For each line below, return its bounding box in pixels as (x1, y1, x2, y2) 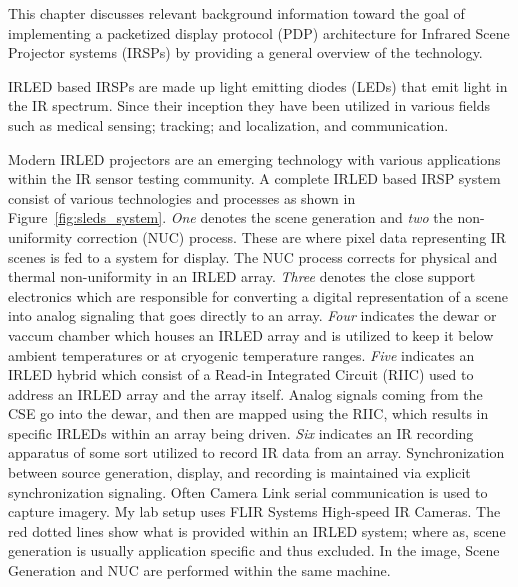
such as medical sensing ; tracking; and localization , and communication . (8, 114, 449, 135)
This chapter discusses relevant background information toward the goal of (8, 3, 465, 23)
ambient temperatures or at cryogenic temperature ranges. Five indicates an (8, 344, 475, 365)
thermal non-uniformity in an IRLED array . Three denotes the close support (8, 266, 476, 287)
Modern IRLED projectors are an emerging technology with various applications (8, 148, 501, 169)
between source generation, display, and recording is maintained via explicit (8, 462, 471, 483)
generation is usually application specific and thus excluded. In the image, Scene (8, 540, 500, 561)
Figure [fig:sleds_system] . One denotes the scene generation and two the (8, 207, 453, 228)
